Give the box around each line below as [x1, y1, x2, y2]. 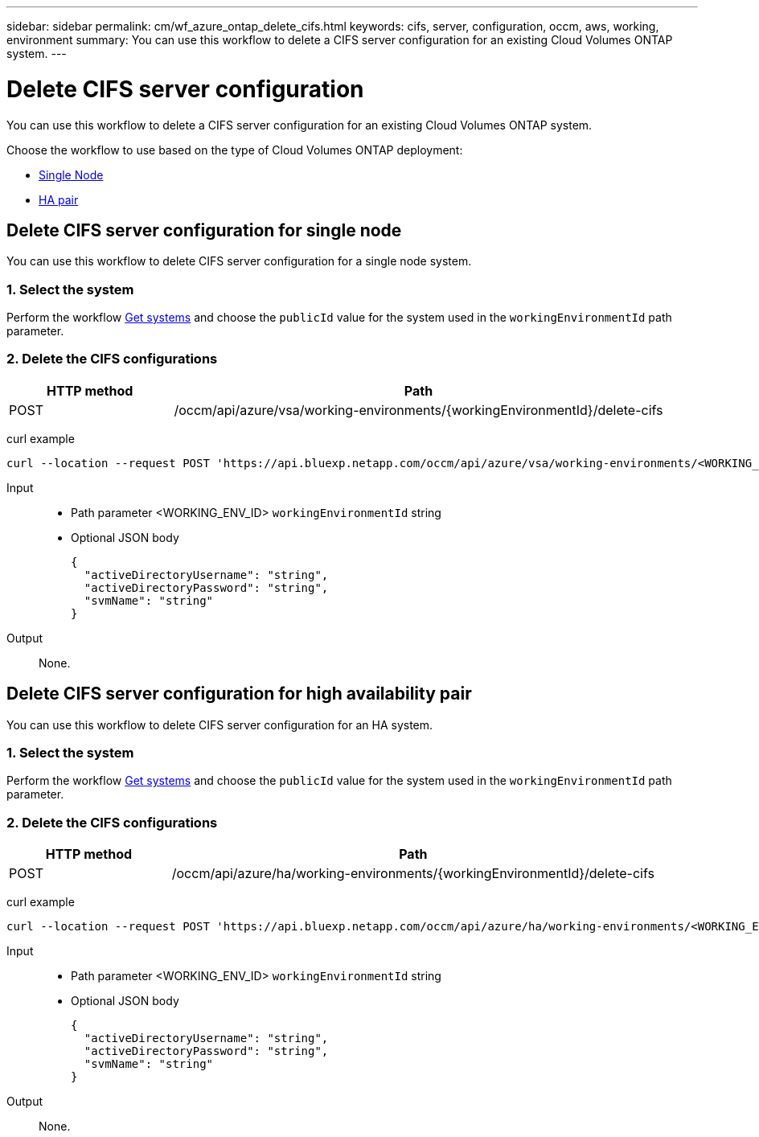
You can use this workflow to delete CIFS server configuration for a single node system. [6, 254, 472, 269]
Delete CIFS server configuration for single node [6, 220, 402, 240]
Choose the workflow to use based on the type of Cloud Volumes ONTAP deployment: [6, 142, 463, 157]
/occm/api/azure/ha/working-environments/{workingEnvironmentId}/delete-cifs [171, 865, 654, 882]
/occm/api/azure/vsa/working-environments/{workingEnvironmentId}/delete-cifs [174, 401, 663, 418]
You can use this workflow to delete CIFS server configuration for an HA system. [6, 717, 433, 732]
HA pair [39, 192, 79, 207]
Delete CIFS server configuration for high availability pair [6, 683, 472, 704]
